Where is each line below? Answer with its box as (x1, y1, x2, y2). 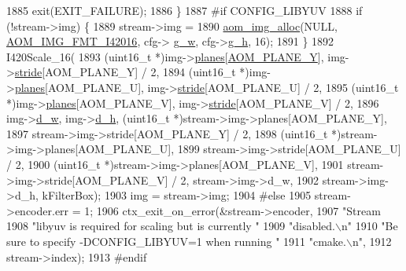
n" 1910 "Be (341, 218, 398, 234)
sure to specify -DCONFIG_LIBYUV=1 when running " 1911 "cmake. (6, 233, 346, 249)
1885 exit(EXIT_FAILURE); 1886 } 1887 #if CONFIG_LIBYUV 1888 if (6, 2, 363, 18)
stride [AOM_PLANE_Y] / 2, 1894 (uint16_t (14, 64, 236, 80)
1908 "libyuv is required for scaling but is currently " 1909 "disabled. (6, 218, 335, 234)
